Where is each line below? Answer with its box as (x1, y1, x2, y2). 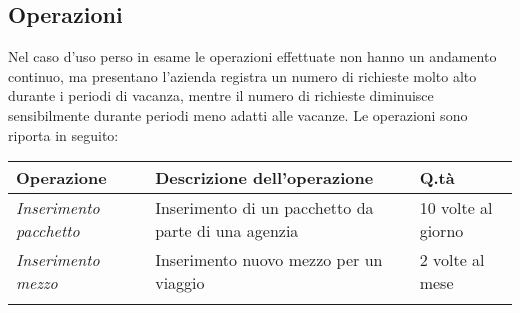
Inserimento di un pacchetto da (155, 196, 374, 220)
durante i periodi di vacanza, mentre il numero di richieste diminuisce (8, 85, 434, 106)
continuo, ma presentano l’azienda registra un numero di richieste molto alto (8, 65, 477, 86)
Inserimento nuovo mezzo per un (155, 248, 383, 272)
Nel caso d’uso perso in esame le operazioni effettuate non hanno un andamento (8, 46, 497, 67)
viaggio (155, 271, 205, 295)
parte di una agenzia (155, 219, 299, 243)
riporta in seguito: (8, 124, 119, 145)
